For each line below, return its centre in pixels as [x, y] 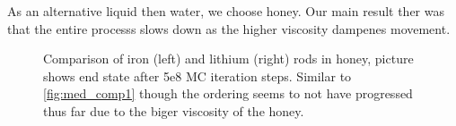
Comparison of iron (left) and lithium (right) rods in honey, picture [228, 59]
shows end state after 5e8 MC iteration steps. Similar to [197, 76]
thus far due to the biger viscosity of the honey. [174, 110]
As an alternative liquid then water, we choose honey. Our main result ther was [226, 11]
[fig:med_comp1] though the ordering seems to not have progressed [228, 93]
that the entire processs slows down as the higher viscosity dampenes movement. [229, 28]
